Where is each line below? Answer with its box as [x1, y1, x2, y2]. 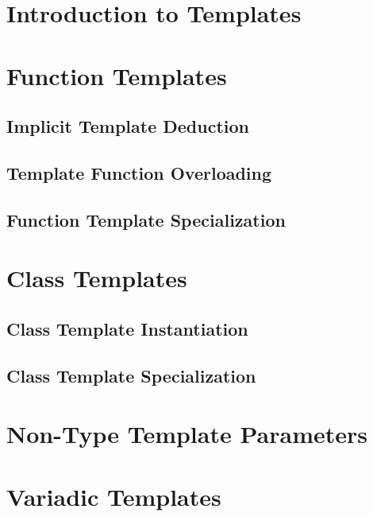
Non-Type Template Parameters [6, 418, 367, 450]
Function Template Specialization [6, 207, 286, 231]
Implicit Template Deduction [6, 114, 250, 138]
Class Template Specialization [6, 363, 256, 387]
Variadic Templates [6, 480, 221, 512]
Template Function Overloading [6, 160, 272, 185]
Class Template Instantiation [6, 316, 248, 340]
